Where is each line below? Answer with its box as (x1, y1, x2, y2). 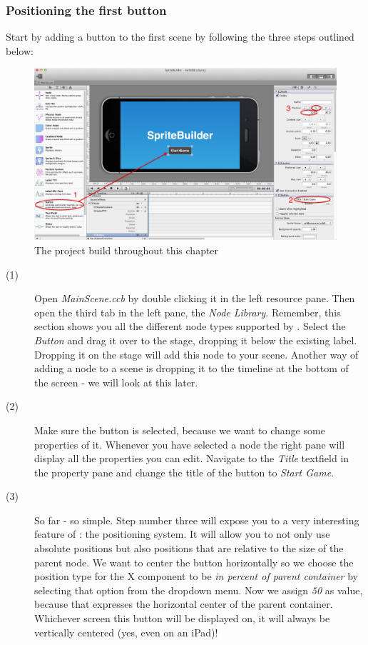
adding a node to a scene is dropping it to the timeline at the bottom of (34, 361, 349, 376)
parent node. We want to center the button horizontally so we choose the (34, 554, 354, 569)
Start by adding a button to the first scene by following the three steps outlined (6, 29, 354, 44)
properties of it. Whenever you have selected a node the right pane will (34, 436, 345, 451)
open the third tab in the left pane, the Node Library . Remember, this (34, 304, 341, 319)
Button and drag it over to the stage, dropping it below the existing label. (34, 332, 357, 347)
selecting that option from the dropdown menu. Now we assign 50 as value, (34, 582, 363, 597)
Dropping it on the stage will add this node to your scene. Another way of (34, 346, 359, 361)
